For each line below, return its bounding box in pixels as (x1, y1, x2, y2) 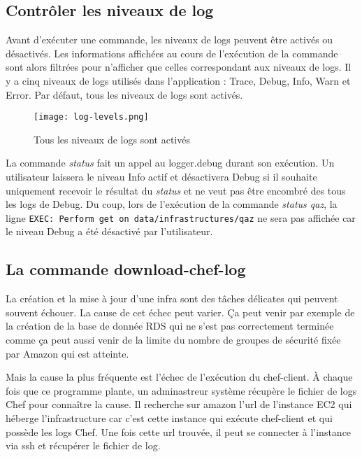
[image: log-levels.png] (34, 112, 149, 122)
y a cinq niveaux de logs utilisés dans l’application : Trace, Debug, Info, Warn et (6, 73, 351, 87)
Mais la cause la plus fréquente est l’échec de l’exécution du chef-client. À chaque (6, 370, 353, 384)
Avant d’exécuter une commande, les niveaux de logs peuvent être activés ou (6, 32, 333, 47)
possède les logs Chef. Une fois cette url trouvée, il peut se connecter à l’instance (6, 424, 352, 439)
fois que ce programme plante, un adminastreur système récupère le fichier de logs (6, 383, 357, 398)
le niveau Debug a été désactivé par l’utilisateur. (6, 224, 213, 239)
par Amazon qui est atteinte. (6, 346, 129, 360)
